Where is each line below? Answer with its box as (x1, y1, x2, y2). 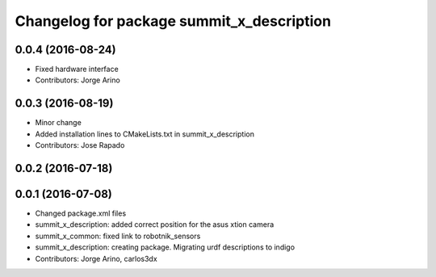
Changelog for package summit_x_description (15, 12, 331, 30)
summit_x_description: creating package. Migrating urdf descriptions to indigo (35, 242, 295, 252)
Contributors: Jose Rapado (35, 141, 125, 150)
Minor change (35, 118, 82, 128)
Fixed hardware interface (35, 65, 119, 74)
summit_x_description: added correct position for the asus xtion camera (35, 220, 275, 229)
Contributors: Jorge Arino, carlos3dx (35, 254, 157, 263)
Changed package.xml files (35, 208, 127, 218)
